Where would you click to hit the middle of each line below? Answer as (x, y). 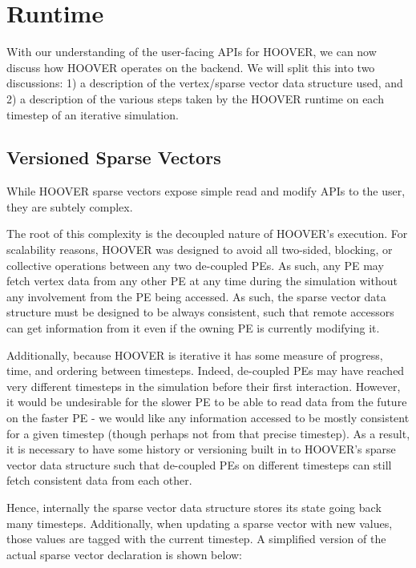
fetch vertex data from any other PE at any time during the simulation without (202, 281)
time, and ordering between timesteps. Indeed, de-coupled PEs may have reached (206, 371)
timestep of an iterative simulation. (93, 114)
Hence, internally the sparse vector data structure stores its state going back (194, 507)
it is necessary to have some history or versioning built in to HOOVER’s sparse (201, 449)
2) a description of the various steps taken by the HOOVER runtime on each (195, 98)
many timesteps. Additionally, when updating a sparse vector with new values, (200, 523)
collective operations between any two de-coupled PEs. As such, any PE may (195, 265)
